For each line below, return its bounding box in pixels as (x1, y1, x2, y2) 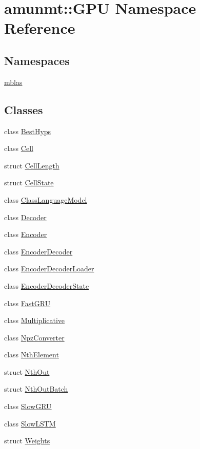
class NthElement (4, 349, 59, 360)
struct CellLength (4, 160, 59, 170)
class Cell (4, 143, 33, 154)
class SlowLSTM (4, 418, 56, 429)
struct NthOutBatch (4, 383, 68, 394)
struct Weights (4, 435, 50, 446)
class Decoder (4, 211, 47, 222)
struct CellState (4, 177, 54, 188)
